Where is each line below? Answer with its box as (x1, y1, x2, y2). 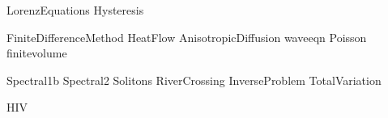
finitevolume (6, 44, 67, 61)
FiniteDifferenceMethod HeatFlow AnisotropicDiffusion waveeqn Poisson (6, 28, 367, 45)
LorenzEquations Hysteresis (6, 2, 144, 18)
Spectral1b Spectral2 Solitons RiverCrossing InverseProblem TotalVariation (6, 71, 382, 88)
